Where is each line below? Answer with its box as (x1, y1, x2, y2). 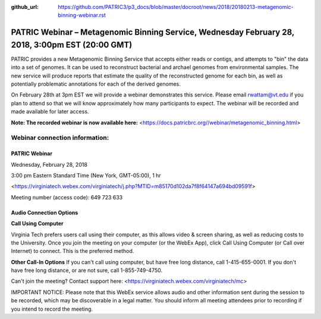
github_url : (11, 4, 39, 10)
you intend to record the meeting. (11, 305, 93, 312)
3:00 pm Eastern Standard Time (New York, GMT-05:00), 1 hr (11, 171, 162, 179)
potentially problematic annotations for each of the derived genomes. (11, 80, 181, 87)
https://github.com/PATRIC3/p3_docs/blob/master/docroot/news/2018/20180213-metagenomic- (58, 4, 294, 10)
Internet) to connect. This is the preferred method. (11, 248, 134, 255)
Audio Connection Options (11, 209, 78, 216)
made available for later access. (11, 108, 89, 115)
